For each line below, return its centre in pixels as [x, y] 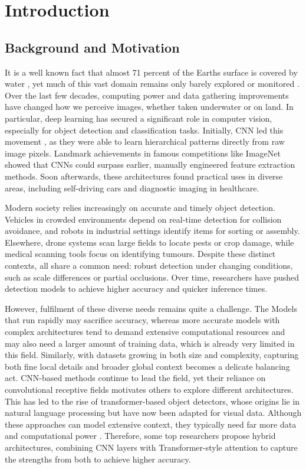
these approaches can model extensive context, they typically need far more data [151, 424]
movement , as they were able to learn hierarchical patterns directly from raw [145, 141]
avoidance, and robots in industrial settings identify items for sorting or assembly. [152, 231]
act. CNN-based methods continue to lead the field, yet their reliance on [135, 378]
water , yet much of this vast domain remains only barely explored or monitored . [152, 84]
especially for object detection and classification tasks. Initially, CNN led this [144, 130]
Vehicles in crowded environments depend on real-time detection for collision [143, 219]
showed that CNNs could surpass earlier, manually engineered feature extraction [150, 165]
